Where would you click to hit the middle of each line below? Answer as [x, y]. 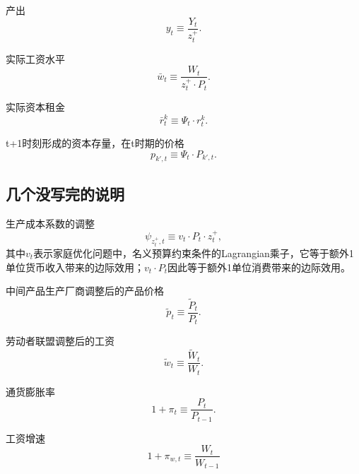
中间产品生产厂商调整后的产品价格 [85, 291]
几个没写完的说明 [65, 193]
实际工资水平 [35, 58]
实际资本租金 [35, 107]
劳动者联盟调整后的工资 [60, 341]
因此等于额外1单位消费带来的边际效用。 [259, 267]
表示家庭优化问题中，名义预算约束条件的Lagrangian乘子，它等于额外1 [194, 253]
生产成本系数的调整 [50, 223]
